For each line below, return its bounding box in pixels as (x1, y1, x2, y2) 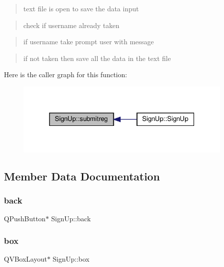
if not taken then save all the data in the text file (23, 53, 171, 63)
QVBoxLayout (4, 253, 47, 264)
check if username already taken (23, 20, 120, 30)
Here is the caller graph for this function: (4, 69, 127, 80)
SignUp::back (51, 213, 91, 224)
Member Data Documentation (4, 168, 160, 183)
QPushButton (4, 213, 46, 224)
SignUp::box (52, 253, 90, 264)
